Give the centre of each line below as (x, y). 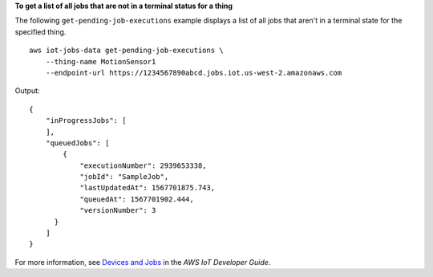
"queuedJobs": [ (77, 143)
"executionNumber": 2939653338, (144, 165)
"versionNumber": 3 (118, 210)
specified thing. (40, 31)
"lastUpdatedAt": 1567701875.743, (148, 188)
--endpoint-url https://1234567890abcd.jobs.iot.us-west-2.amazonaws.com (194, 73)
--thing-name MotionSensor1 (101, 61)
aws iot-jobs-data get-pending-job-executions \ (126, 51)
